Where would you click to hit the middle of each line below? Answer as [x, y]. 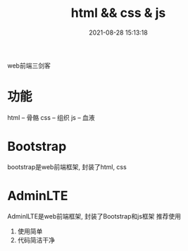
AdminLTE [38, 196]
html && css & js [118, 13]
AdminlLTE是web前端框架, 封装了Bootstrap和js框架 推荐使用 [94, 216]
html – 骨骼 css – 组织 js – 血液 [51, 117]
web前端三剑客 [29, 66]
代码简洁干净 [36, 240]
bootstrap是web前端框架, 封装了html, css [67, 166]
